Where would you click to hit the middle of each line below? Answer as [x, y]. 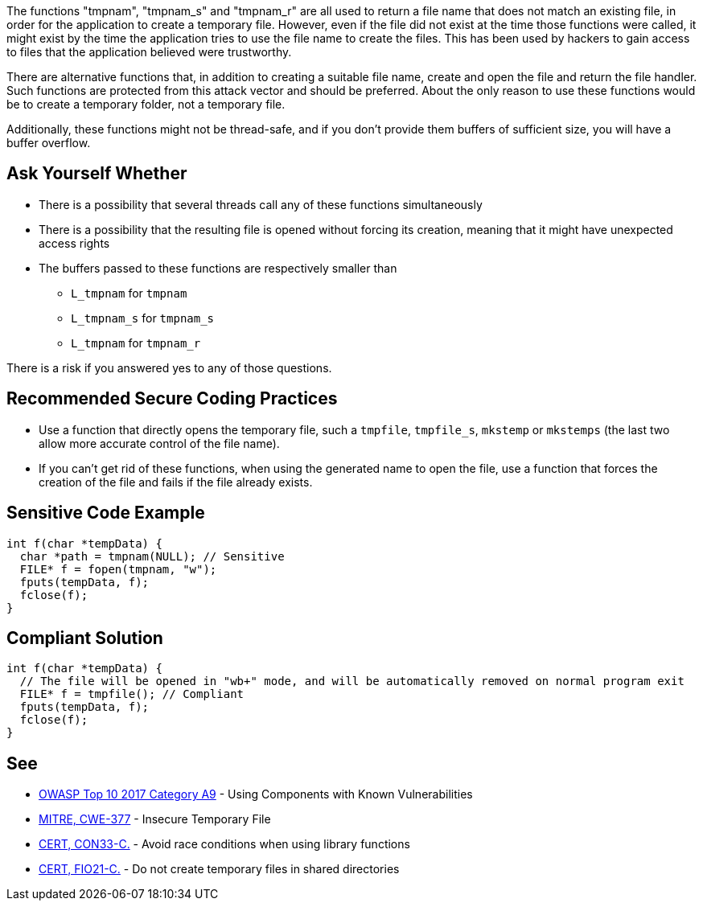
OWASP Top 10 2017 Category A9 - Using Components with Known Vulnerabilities [256, 794]
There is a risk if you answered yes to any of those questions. [169, 367]
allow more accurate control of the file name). [159, 443]
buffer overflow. [49, 143]
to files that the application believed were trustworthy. [149, 52]
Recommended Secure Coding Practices [172, 399]
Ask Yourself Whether [97, 174]
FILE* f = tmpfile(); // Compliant [132, 694]
